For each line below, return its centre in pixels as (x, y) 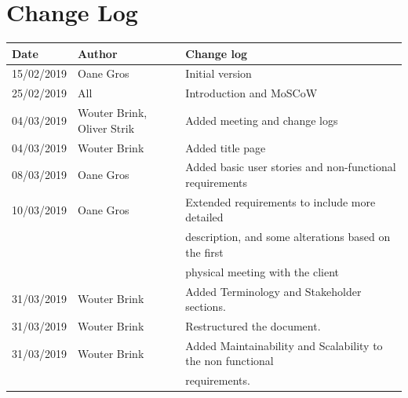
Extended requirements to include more (280, 201)
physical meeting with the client (262, 271)
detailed (204, 217)
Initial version (219, 73)
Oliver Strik (106, 128)
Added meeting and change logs (262, 120)
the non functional (229, 361)
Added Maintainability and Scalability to (284, 345)
